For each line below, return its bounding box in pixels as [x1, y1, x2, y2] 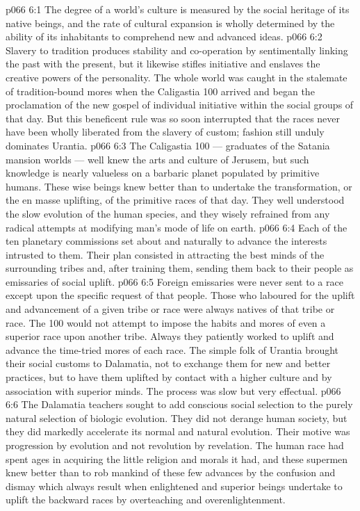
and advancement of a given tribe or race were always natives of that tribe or [6, 302, 335, 316]
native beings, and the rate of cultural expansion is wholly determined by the [6, 15, 335, 30]
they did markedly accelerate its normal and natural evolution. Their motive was [6, 424, 350, 439]
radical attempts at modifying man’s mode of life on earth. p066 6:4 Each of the [6, 220, 347, 234]
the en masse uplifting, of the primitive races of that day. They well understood [6, 193, 345, 207]
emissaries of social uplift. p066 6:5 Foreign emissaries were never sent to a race [6, 274, 343, 289]
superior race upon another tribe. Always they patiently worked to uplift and [6, 329, 334, 343]
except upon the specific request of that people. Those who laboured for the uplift [6, 288, 355, 302]
